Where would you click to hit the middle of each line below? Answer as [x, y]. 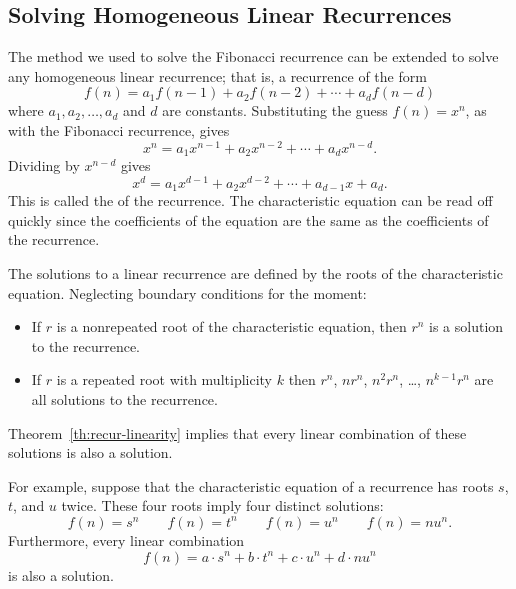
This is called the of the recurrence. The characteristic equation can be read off [250, 200]
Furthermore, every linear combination [126, 539]
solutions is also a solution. [90, 452]
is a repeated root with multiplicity [164, 379]
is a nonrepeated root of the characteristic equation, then [231, 326]
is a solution [466, 326]
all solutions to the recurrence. [124, 398]
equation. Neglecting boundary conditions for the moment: [187, 292]
